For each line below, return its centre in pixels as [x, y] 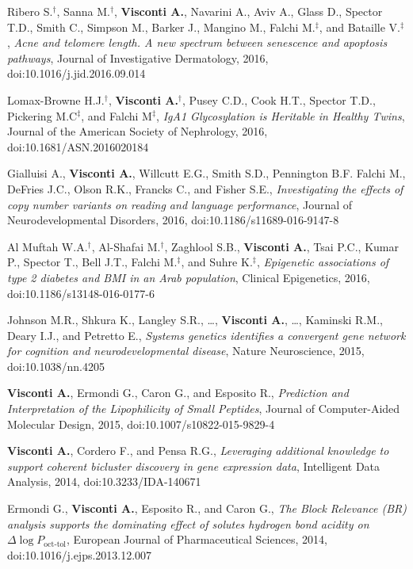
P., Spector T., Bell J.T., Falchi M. [92, 262]
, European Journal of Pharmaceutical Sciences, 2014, [197, 539]
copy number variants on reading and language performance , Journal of [180, 204]
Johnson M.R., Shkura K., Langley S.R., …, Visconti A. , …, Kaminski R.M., [195, 320]
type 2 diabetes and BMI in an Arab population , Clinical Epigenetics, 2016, [189, 277]
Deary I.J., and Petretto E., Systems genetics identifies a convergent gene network [206, 335]
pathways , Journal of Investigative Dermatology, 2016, [138, 57]
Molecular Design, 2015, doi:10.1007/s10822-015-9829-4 [141, 424]
